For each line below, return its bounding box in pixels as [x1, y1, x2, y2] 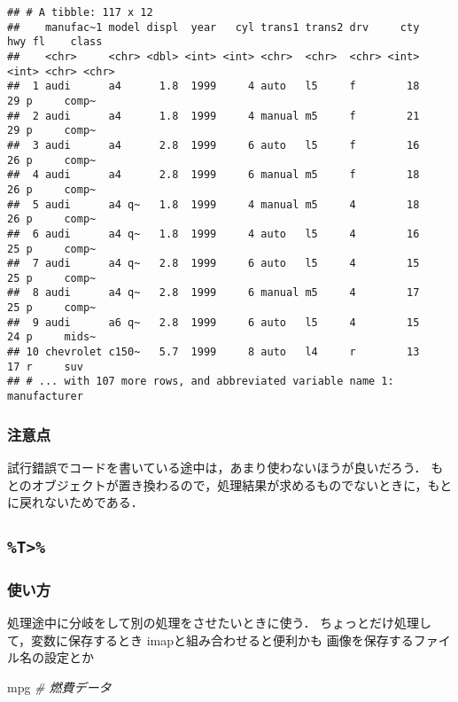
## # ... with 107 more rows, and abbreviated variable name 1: [7, 375, 394, 388]
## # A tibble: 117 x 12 [7, 6, 153, 19]
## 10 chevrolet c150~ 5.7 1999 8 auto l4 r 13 [7, 346, 420, 359]
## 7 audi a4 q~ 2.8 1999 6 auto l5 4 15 [7, 257, 420, 270]
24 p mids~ [7, 331, 97, 344]
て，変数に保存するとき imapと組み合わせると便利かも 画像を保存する [7, 630, 414, 649]
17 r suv [7, 360, 83, 373]
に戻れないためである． [7, 493, 144, 511]
